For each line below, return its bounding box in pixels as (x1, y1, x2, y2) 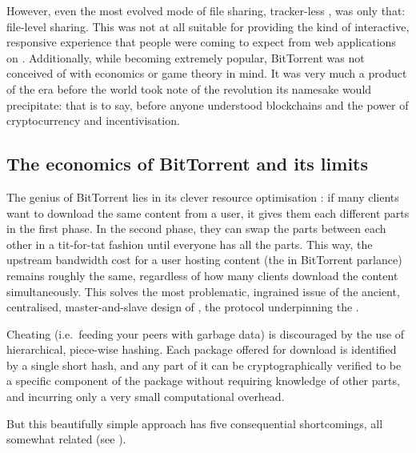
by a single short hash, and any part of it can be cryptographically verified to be (6, 356, 402, 373)
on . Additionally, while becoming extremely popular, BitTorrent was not (6, 49, 365, 66)
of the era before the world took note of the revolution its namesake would (6, 80, 372, 97)
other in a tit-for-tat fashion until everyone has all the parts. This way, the (6, 235, 373, 252)
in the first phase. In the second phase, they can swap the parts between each (6, 220, 386, 237)
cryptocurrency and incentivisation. (6, 112, 180, 129)
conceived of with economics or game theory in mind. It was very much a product (6, 65, 407, 82)
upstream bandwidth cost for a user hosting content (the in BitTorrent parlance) (6, 251, 402, 268)
